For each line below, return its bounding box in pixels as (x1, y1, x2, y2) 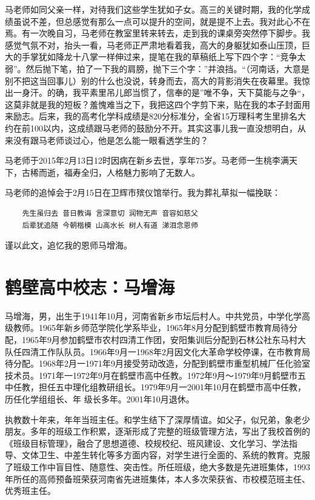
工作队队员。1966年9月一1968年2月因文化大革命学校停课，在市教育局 (38, 345, 310, 358)
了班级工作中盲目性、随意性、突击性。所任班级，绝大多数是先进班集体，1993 (5, 460, 310, 473)
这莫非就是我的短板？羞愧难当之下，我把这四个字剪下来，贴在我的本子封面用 (5, 98, 310, 110)
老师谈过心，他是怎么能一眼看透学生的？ (47, 133, 208, 146)
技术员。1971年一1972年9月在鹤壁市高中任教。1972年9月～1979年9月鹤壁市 (5, 368, 297, 381)
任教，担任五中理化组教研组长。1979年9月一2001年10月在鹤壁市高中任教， (13, 381, 306, 393)
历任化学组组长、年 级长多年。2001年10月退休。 (5, 392, 194, 405)
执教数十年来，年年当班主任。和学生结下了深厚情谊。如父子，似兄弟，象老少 (5, 413, 310, 425)
